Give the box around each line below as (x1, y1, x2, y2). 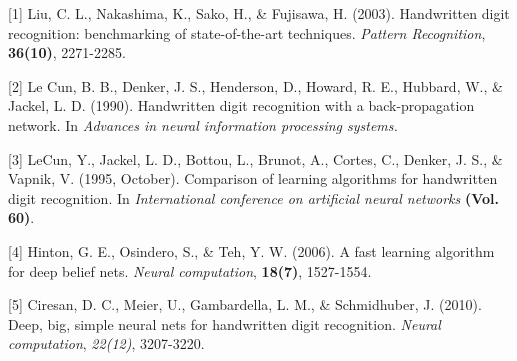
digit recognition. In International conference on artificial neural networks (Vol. (8, 187, 500, 208)
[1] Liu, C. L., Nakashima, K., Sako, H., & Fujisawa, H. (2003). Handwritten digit (8, 3, 510, 23)
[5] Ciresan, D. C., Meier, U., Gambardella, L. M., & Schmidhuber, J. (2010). (8, 294, 482, 315)
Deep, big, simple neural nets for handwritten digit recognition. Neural (8, 313, 441, 334)
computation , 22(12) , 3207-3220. (8, 333, 205, 354)
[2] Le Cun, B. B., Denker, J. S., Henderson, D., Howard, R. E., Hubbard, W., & (8, 75, 503, 96)
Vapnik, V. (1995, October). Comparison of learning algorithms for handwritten (8, 168, 498, 189)
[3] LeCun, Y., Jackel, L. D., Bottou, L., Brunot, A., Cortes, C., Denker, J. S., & (8, 148, 503, 169)
